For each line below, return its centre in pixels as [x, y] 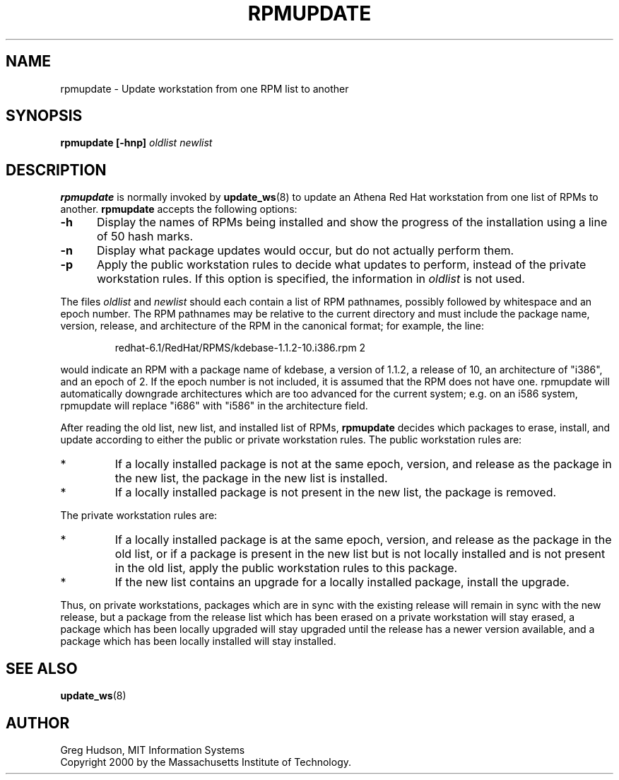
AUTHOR [38, 723]
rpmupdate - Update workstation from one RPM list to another [205, 88]
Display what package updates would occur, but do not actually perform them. [305, 251]
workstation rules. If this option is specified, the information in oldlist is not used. [311, 279]
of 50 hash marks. [145, 237]
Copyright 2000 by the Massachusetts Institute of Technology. [206, 762]
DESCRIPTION [56, 170]
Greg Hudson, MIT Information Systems [153, 750]
